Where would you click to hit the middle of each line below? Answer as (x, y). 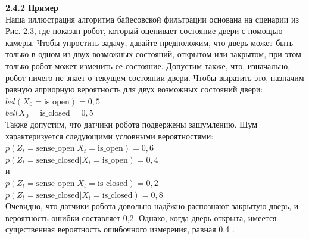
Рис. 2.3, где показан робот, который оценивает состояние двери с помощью (144, 31)
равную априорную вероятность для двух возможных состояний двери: (134, 89)
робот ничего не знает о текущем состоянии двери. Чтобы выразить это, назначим (155, 77)
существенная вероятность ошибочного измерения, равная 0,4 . (120, 229)
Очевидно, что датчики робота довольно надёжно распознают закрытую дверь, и (152, 206)
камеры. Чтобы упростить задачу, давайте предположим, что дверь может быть (149, 42)
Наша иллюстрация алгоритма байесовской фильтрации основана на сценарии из (152, 19)
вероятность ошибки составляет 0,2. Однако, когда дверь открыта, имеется (141, 217)
